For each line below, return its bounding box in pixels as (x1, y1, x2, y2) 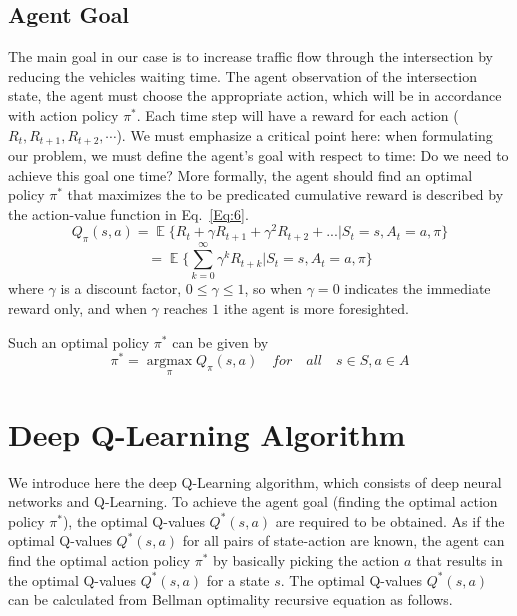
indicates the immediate (344, 278, 491, 299)
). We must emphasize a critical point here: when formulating (116, 124, 493, 145)
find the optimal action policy (8, 549, 191, 570)
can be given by (172, 331, 269, 352)
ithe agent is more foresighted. (223, 298, 409, 318)
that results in (416, 549, 503, 570)
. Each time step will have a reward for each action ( (136, 104, 459, 125)
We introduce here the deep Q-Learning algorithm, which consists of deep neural (8, 471, 502, 492)
